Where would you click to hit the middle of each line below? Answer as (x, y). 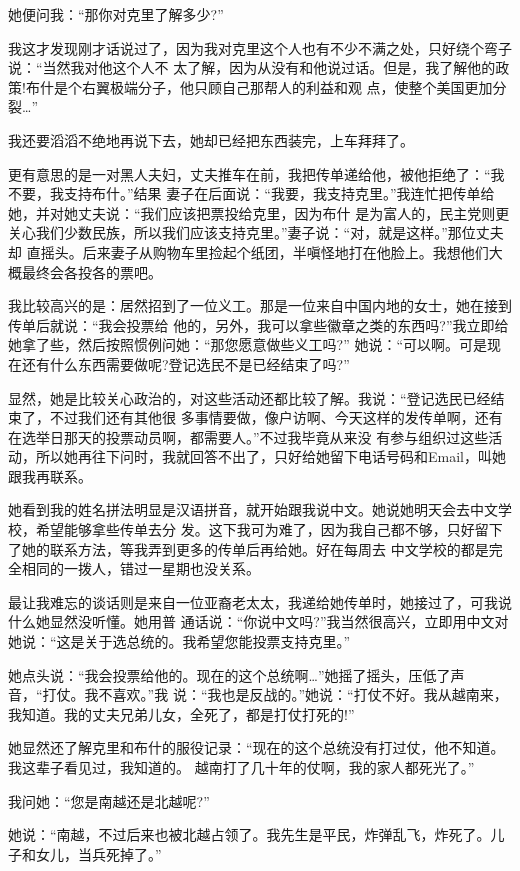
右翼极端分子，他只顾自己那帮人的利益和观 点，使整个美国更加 (287, 86)
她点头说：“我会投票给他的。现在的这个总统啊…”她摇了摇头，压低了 (229, 674)
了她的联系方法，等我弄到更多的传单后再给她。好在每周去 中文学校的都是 (248, 548)
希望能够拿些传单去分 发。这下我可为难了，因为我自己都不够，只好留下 (269, 529)
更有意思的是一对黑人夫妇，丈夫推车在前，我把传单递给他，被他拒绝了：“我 (256, 173)
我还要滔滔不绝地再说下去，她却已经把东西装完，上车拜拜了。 (211, 139)
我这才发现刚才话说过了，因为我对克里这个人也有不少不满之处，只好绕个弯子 (260, 47)
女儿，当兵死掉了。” (98, 853)
